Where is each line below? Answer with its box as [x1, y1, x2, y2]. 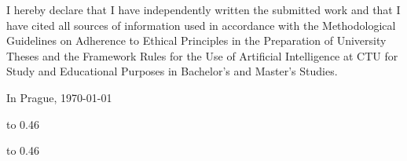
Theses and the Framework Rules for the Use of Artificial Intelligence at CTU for [6, 47, 398, 64]
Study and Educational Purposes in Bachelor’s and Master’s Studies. [6, 63, 338, 79]
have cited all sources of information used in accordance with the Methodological [6, 16, 396, 33]
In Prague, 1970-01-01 [6, 89, 112, 105]
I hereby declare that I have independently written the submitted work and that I [6, 2, 401, 17]
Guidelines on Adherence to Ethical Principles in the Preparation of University [6, 32, 387, 49]
